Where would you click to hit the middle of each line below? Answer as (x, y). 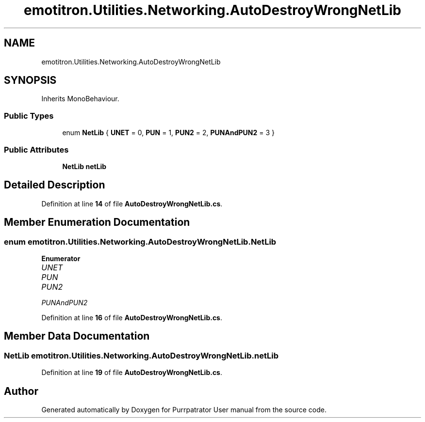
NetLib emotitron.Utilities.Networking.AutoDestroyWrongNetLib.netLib (141, 355)
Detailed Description (55, 185)
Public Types (29, 116)
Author (21, 391)
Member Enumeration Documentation (97, 222)
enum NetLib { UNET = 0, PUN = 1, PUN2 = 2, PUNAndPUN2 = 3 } (169, 133)
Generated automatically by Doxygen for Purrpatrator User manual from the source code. (184, 410)
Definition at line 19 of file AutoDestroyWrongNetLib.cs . (132, 373)
